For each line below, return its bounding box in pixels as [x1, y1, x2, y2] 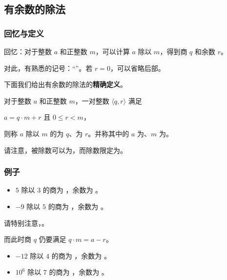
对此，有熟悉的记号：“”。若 [4, 63, 93, 73]
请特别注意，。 [4, 217, 48, 228]
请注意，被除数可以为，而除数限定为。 [4, 145, 127, 155]
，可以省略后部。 [110, 63, 165, 73]
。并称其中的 [88, 128, 129, 138]
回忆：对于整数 [4, 46, 52, 56]
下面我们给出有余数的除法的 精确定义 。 [4, 79, 127, 89]
